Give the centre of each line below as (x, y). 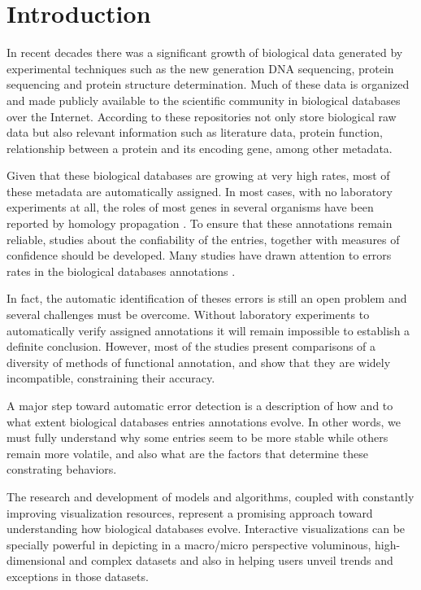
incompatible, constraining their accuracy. (111, 378)
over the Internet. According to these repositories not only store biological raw (202, 116)
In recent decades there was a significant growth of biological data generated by (205, 52)
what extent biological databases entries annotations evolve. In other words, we (204, 421)
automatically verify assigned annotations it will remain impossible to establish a (208, 330)
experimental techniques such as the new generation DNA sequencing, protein (200, 68)
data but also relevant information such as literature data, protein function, (195, 132)
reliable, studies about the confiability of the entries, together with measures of (203, 239)
